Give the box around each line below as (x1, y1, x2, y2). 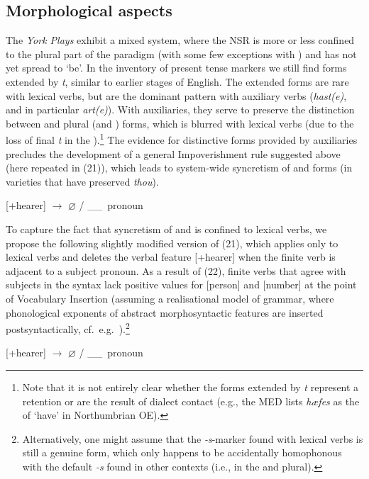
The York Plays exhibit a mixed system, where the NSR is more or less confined (6, 33, 355, 47)
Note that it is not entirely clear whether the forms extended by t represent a (22, 379, 359, 394)
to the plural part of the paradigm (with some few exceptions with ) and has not (6, 46, 357, 61)
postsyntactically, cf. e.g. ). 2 (6, 320, 130, 336)
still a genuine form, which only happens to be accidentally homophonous (22, 445, 342, 460)
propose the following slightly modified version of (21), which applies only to (6, 235, 338, 250)
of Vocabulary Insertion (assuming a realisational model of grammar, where (6, 291, 334, 305)
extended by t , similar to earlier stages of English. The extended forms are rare (6, 74, 349, 89)
